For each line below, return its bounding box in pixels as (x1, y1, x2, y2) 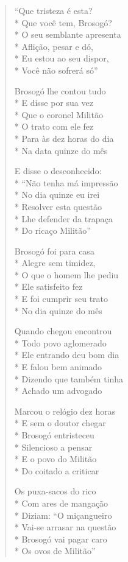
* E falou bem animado (14, 360, 102, 373)
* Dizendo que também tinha (14, 372, 124, 385)
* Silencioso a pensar (14, 440, 93, 453)
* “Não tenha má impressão (14, 176, 118, 189)
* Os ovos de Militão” (14, 544, 96, 557)
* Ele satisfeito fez (14, 280, 83, 293)
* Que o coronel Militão (14, 108, 103, 121)
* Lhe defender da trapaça (14, 212, 113, 225)
